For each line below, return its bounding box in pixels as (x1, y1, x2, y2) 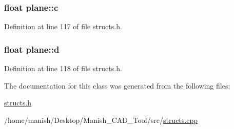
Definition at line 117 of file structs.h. (4, 21, 122, 32)
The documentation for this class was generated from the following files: (4, 80, 230, 91)
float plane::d (4, 42, 60, 55)
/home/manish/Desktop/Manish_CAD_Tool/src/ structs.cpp (4, 114, 198, 125)
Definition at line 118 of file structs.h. (4, 63, 122, 74)
